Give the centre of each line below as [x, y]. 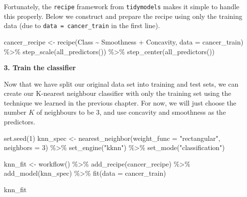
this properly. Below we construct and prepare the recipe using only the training [123, 16]
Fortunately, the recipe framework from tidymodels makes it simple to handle [122, 6]
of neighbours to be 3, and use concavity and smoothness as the [131, 112]
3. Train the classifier [40, 68]
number [15, 112]
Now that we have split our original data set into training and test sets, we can [121, 83]
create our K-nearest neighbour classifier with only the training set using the [118, 93]
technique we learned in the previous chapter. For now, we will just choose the [120, 102]
